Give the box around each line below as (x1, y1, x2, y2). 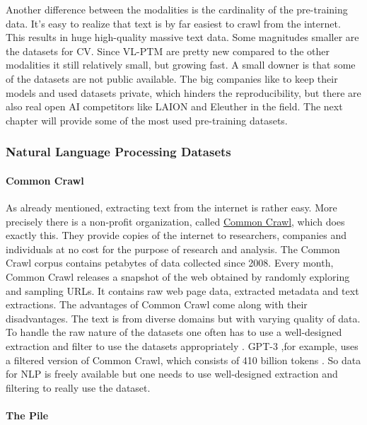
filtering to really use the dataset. (6, 380, 151, 395)
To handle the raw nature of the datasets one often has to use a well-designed (6, 325, 342, 339)
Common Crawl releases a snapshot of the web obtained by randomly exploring (6, 269, 350, 284)
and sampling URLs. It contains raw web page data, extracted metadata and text (6, 283, 359, 298)
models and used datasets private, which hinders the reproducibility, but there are (6, 85, 361, 100)
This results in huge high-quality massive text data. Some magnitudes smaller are (6, 30, 359, 45)
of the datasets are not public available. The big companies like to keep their (6, 71, 338, 86)
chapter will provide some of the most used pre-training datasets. (6, 112, 288, 127)
